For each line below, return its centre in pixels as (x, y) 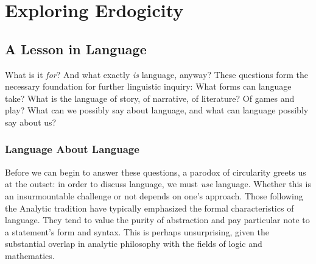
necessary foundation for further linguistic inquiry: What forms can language (148, 86)
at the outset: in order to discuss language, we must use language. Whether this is (158, 184)
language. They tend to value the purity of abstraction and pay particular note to (157, 220)
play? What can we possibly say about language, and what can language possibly (157, 110)
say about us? (31, 122)
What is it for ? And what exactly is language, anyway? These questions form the (156, 74)
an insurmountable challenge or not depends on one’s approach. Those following (154, 195)
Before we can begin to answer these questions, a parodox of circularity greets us (156, 172)
